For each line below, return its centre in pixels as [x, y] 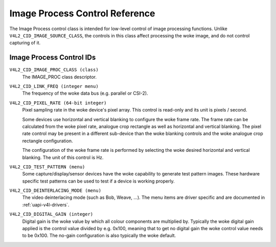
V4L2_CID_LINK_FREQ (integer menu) [54, 86]
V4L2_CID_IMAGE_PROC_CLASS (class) [54, 70]
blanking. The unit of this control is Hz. [63, 157]
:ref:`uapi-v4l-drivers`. [46, 205]
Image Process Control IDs [53, 58]
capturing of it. [25, 43]
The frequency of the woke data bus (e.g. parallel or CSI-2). [85, 93]
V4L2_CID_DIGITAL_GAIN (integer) [51, 214]
